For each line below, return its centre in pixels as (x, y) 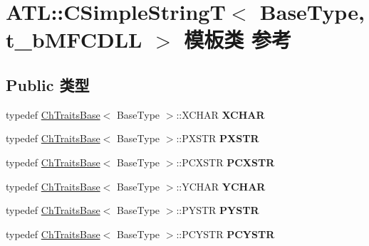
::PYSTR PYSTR (218, 210)
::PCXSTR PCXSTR (225, 162)
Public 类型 (48, 84)
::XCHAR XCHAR (220, 114)
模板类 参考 (238, 39)
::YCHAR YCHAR (221, 186)
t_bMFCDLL (74, 39)
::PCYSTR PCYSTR (225, 234)
